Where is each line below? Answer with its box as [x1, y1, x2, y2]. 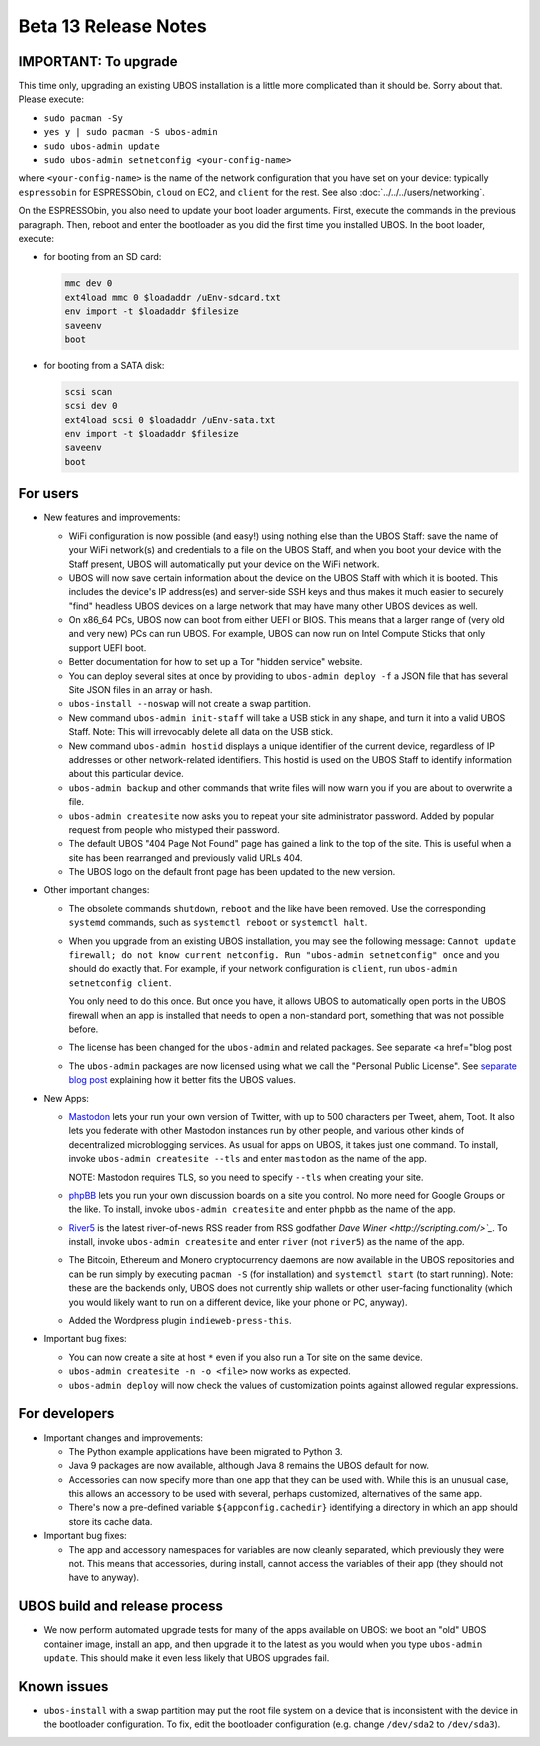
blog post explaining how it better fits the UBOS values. [68, 1074, 297, 1086]
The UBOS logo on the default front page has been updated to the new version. [68, 866, 396, 878]
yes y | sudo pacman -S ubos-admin [43, 126, 219, 138]
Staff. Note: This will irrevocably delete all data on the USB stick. [68, 726, 334, 738]
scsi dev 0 [64, 400, 118, 412]
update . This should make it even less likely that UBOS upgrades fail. [43, 1652, 330, 1664]
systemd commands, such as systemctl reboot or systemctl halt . [68, 916, 368, 929]
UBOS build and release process [18, 1598, 224, 1615]
